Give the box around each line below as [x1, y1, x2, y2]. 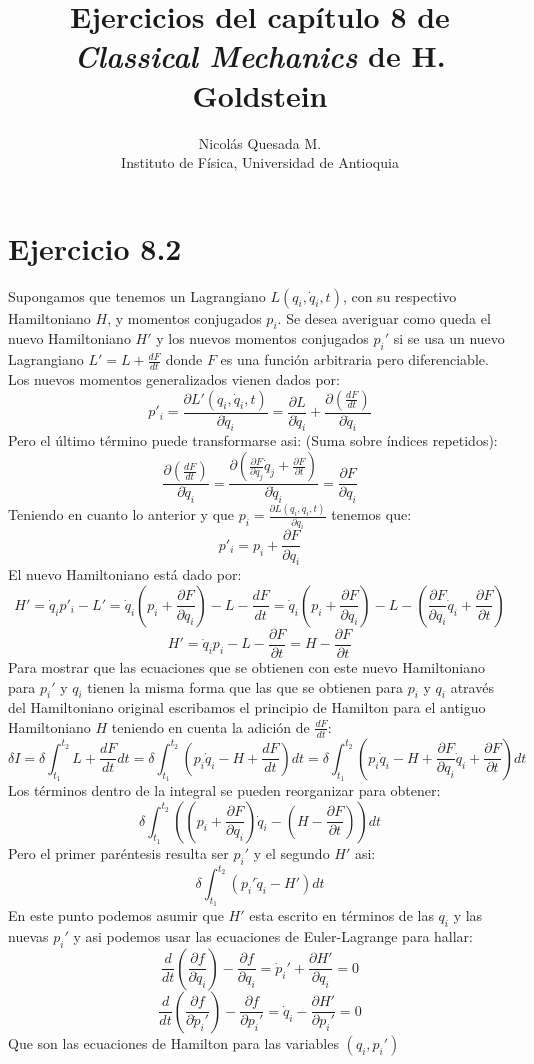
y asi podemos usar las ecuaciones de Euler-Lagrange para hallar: [73, 926, 473, 947]
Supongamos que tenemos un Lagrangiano [8, 285, 266, 306]
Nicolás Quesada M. [198, 132, 322, 153]
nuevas [8, 926, 49, 947]
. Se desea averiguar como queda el [277, 307, 491, 328]
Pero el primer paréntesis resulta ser [8, 842, 229, 863]
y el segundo [253, 842, 330, 863]
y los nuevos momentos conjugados [156, 328, 369, 349]
